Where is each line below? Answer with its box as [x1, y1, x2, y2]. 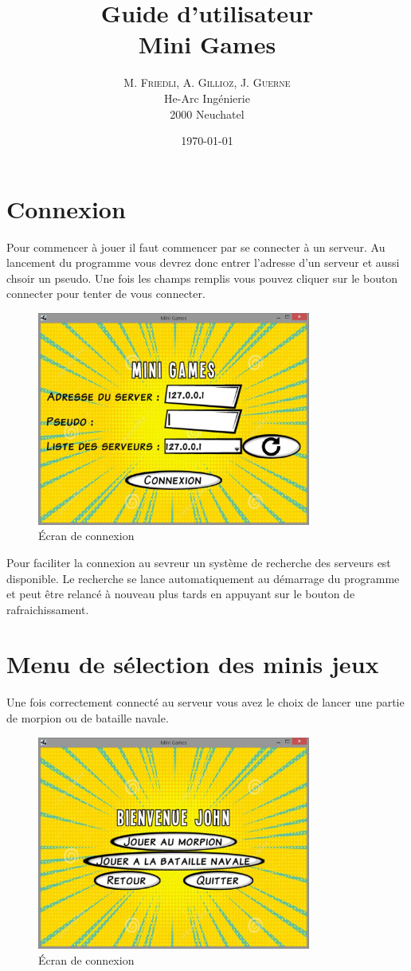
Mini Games [138, 28, 276, 61]
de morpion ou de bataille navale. [6, 710, 169, 726]
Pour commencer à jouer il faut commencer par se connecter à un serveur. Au [6, 238, 386, 255]
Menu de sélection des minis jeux [6, 648, 379, 680]
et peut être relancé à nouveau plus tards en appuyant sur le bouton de [6, 585, 355, 602]
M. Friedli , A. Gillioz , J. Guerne [123, 74, 291, 91]
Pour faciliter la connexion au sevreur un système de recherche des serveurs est [6, 554, 391, 570]
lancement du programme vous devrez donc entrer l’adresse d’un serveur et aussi [6, 254, 400, 271]
